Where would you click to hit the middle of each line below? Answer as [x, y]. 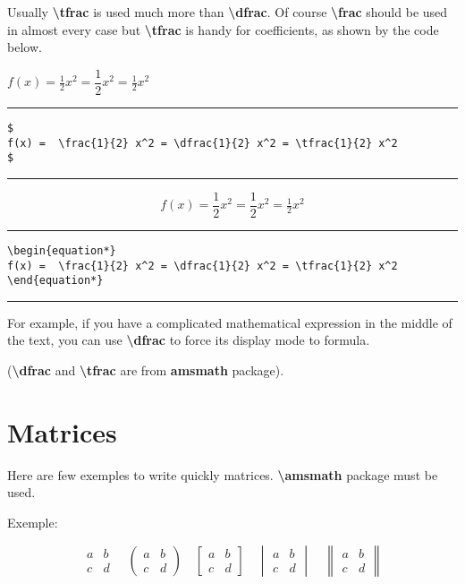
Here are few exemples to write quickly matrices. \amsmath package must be [223, 474]
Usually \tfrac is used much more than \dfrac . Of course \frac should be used [228, 12]
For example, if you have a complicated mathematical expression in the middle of [230, 322]
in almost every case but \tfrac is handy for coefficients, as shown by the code [223, 29]
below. [25, 47]
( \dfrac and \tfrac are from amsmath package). [146, 370]
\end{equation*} [55, 281]
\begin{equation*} [62, 250]
